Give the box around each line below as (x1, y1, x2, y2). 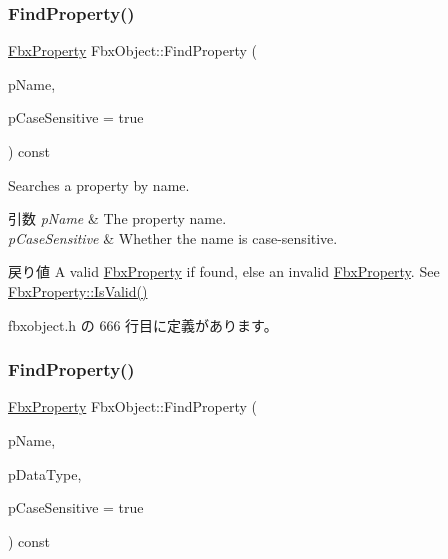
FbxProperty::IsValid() (8, 280, 148, 301)
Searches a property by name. (8, 174, 190, 195)
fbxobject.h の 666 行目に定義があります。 (8, 314, 278, 335)
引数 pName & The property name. (8, 208, 227, 229)
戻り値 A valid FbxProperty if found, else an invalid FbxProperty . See (8, 261, 440, 282)
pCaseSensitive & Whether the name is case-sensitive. (8, 227, 338, 248)
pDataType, (8, 463, 82, 484)
